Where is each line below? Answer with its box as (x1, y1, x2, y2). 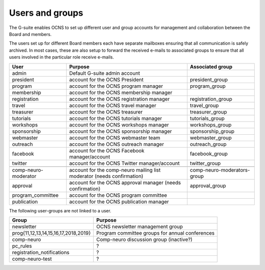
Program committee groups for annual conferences (96, 229, 215, 236)
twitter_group (189, 160, 221, 167)
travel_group (189, 102, 219, 109)
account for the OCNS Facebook (69, 147, 145, 154)
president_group (189, 76, 228, 83)
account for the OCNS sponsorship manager (69, 128, 172, 135)
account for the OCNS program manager (69, 83, 163, 90)
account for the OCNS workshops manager (69, 121, 169, 128)
